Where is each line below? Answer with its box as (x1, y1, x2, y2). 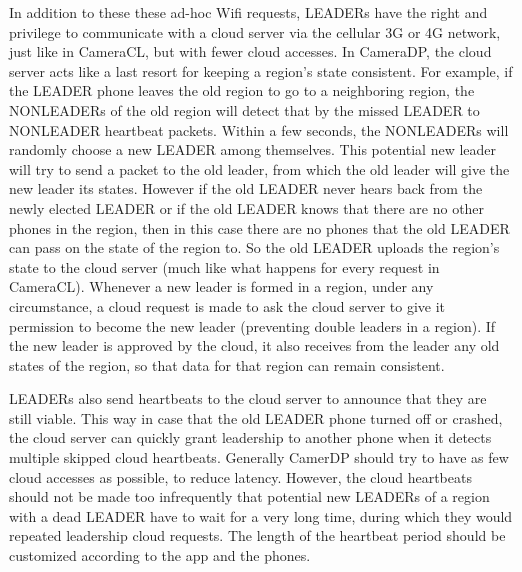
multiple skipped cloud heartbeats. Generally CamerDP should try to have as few (9, 447, 509, 468)
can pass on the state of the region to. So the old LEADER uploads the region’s (9, 237, 500, 258)
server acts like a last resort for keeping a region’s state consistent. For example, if (9, 60, 513, 81)
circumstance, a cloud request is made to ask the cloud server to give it (9, 295, 446, 316)
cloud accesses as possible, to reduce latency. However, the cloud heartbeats (9, 466, 472, 487)
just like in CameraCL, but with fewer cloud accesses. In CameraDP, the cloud (9, 41, 492, 62)
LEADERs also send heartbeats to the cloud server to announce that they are (9, 388, 487, 409)
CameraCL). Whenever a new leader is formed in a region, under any (9, 276, 434, 297)
